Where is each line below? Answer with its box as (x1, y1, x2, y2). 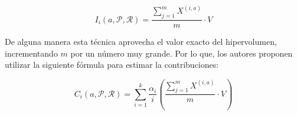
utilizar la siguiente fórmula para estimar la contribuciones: (5, 58, 219, 71)
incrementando (5, 47, 58, 59)
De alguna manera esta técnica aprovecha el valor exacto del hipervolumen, (5, 35, 277, 48)
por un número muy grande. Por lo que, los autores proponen (70, 47, 293, 59)
